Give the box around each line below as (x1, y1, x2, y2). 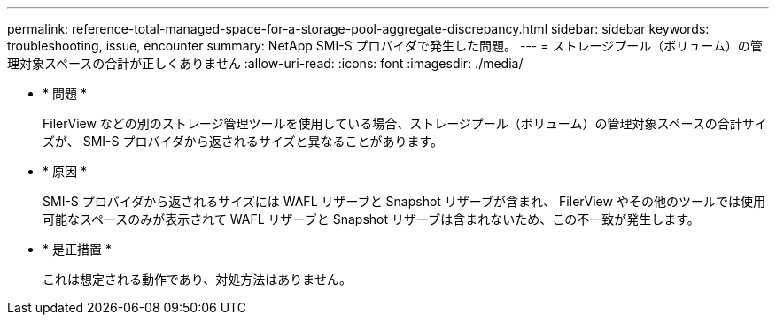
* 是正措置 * (43, 241, 112, 257)
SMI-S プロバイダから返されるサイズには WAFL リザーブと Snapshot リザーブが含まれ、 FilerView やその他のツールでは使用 (43, 194, 765, 209)
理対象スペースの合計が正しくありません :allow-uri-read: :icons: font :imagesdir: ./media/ (7, 56, 524, 71)
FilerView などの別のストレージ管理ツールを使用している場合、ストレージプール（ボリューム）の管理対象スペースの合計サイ (43, 116, 767, 131)
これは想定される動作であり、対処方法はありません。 (43, 272, 352, 287)
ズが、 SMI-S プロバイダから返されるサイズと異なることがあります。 (43, 134, 444, 149)
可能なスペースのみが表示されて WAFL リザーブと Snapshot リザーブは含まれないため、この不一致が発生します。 (43, 211, 700, 226)
